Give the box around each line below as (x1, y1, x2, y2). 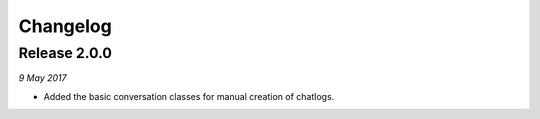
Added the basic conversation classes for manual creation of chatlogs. (43, 90, 335, 102)
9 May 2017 (18, 72, 67, 84)
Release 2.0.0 (18, 44, 112, 62)
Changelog (18, 15, 112, 37)
